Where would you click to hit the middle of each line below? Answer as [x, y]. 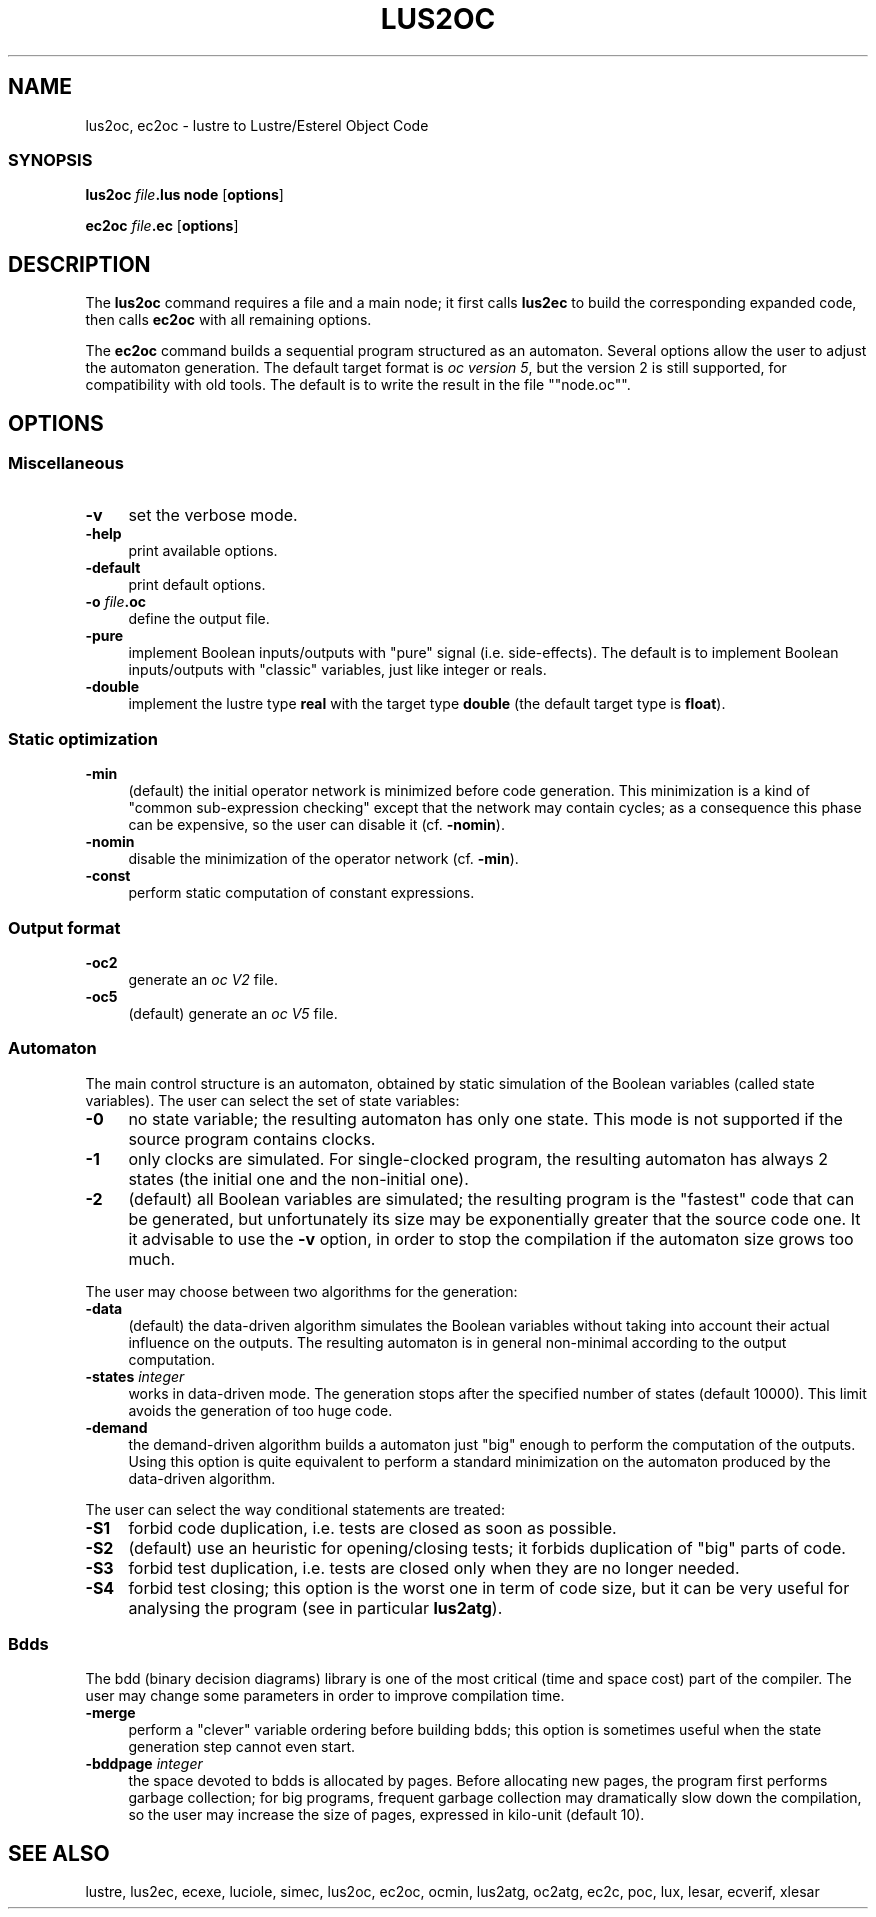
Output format [64, 927]
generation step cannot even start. [242, 1747]
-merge [110, 1713]
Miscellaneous [66, 463]
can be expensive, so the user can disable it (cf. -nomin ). [316, 825]
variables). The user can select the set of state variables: [272, 1100]
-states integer [135, 1376]
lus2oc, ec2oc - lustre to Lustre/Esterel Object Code [257, 125]
